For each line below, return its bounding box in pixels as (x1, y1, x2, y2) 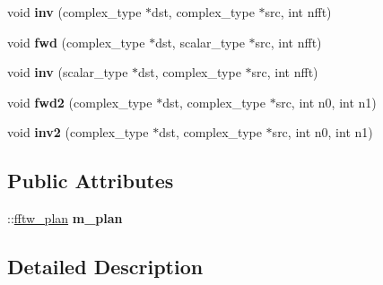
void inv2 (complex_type (7, 123, 149, 142)
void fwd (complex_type (7, 32, 145, 51)
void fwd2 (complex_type (7, 92, 152, 111)
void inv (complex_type (7, 3, 142, 21)
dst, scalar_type (155, 32, 245, 51)
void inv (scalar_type (7, 63, 128, 82)
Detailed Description (7, 253, 204, 281)
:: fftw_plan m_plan (7, 209, 123, 228)
